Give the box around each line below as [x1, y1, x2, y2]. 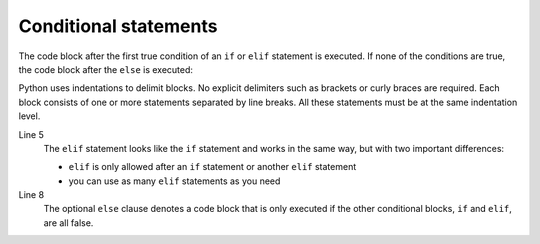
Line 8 [18, 189, 45, 201]
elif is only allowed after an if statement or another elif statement [68, 161, 357, 173]
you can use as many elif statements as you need [68, 175, 281, 187]
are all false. [43, 216, 94, 229]
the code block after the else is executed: [18, 63, 194, 75]
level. [18, 110, 41, 122]
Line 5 [18, 128, 44, 140]
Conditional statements [18, 15, 218, 37]
